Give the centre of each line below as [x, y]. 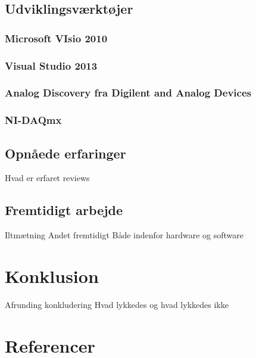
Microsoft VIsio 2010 [56, 38]
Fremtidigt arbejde [64, 210]
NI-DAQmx [33, 120]
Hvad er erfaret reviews [47, 178]
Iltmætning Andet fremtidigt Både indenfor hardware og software [124, 235]
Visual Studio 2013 [51, 65]
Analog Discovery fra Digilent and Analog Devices [128, 93]
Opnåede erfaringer [65, 153]
